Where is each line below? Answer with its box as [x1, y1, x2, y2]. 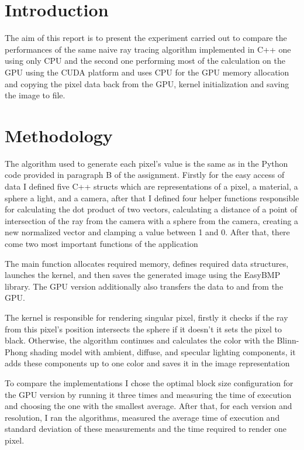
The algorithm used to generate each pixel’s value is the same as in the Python [5, 157, 288, 169]
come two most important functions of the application [5, 237, 198, 249]
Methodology [5, 123, 113, 147]
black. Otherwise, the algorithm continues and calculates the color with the [5, 334, 274, 346]
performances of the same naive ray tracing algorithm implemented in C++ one [5, 43, 291, 55]
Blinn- [277, 334, 299, 346]
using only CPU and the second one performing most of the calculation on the [5, 54, 286, 67]
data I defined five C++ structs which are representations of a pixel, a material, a [5, 180, 298, 192]
